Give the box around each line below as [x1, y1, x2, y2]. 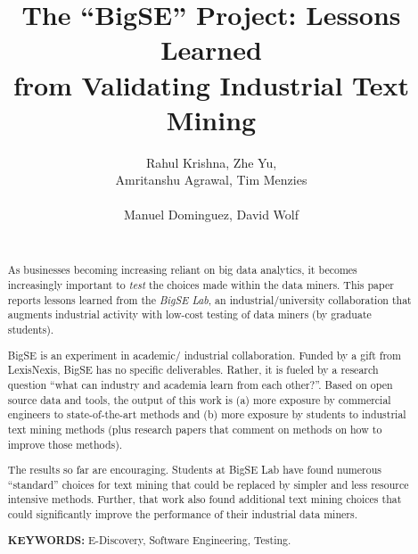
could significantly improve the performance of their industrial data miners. [7, 507, 357, 522]
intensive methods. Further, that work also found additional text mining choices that [7, 492, 402, 507]
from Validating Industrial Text [12, 66, 410, 103]
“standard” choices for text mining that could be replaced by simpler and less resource [7, 476, 409, 492]
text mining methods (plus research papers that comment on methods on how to [7, 421, 382, 436]
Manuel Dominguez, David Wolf [123, 205, 299, 224]
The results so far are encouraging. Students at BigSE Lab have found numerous [7, 462, 381, 477]
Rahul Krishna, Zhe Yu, [145, 153, 277, 171]
